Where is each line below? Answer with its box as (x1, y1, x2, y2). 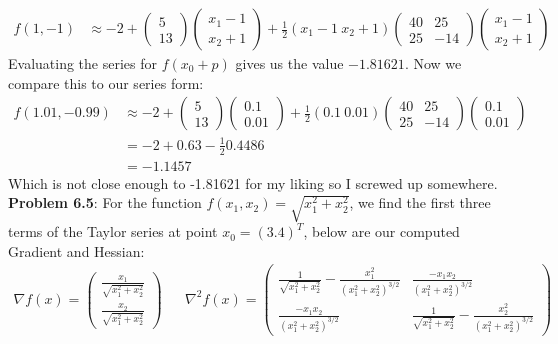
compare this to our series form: (8, 72, 204, 93)
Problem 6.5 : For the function (8, 192, 202, 213)
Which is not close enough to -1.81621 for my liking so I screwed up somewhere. (8, 172, 498, 193)
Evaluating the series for (8, 53, 157, 74)
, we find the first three (349, 192, 491, 213)
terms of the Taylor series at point (8, 221, 218, 242)
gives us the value (235, 53, 344, 74)
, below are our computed (303, 221, 460, 242)
